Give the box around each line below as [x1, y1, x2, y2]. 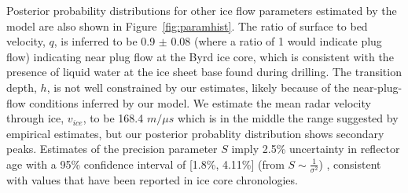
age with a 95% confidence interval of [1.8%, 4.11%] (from [6, 155, 285, 172]
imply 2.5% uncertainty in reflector [231, 140, 400, 157]
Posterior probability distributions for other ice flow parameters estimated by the [6, 2, 397, 18]
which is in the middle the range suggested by [177, 110, 399, 126]
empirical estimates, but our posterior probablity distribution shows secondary [6, 125, 384, 141]
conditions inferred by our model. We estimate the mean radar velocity [29, 94, 371, 111]
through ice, [6, 110, 64, 126]
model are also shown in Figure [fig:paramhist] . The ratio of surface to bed [6, 17, 368, 34]
